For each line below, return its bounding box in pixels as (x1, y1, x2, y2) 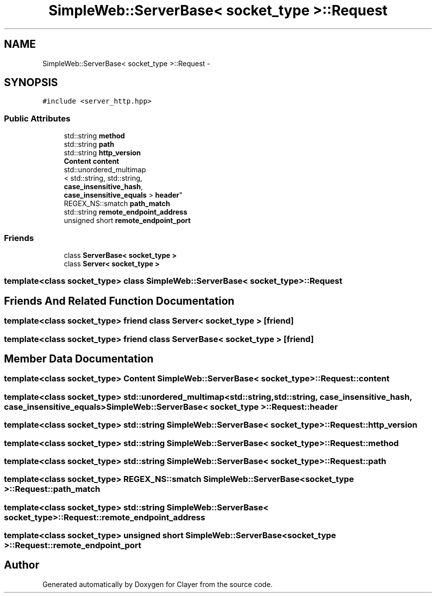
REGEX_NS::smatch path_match (64, 199, 170, 208)
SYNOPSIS (4, 76, 58, 89)
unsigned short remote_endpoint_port (64, 216, 191, 225)
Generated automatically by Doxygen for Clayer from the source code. (42, 580, 273, 589)
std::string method (64, 131, 125, 140)
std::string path (64, 140, 114, 149)
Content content (64, 157, 119, 166)
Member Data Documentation (4, 352, 154, 365)
